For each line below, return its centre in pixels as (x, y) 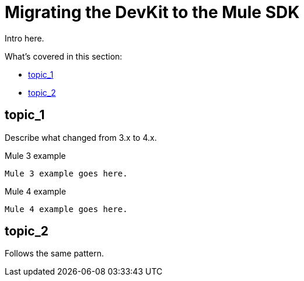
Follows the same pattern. (54, 254)
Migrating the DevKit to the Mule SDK (152, 12)
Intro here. (25, 38)
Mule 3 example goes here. (66, 173)
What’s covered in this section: (64, 56)
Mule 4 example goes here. (66, 209)
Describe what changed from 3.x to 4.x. (81, 137)
